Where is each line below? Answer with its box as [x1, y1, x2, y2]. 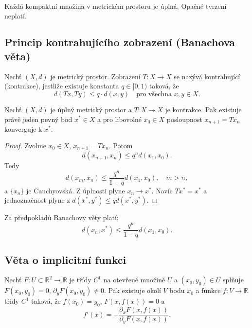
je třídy [69, 275, 91, 285]
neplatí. [4, 10, 27, 20]
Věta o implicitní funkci [4, 252, 126, 267]
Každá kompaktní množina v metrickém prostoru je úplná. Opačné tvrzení [4, 1, 227, 11]
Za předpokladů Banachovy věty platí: [4, 212, 119, 223]
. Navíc [151, 185, 173, 195]
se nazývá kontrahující [174, 71, 240, 81]
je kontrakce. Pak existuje [165, 104, 242, 114]
